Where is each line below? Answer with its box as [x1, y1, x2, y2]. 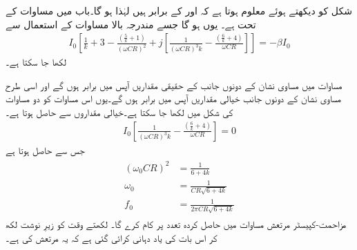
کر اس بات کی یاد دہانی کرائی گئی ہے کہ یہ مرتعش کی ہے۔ [6, 230, 218, 244]
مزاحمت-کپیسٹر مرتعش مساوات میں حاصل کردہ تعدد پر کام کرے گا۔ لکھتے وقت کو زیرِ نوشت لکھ [6, 217, 347, 231]
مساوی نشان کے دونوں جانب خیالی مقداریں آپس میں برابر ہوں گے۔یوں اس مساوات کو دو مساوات [6, 91, 342, 106]
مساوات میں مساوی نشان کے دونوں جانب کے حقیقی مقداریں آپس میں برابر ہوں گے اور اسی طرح [6, 77, 342, 92]
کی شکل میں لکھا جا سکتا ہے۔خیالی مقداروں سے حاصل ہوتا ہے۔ [6, 105, 233, 119]
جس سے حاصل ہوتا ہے [6, 142, 85, 157]
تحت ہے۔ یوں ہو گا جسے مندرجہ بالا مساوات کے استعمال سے [6, 17, 256, 31]
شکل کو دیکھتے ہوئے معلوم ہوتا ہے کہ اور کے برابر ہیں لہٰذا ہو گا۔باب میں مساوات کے [6, 3, 352, 17]
